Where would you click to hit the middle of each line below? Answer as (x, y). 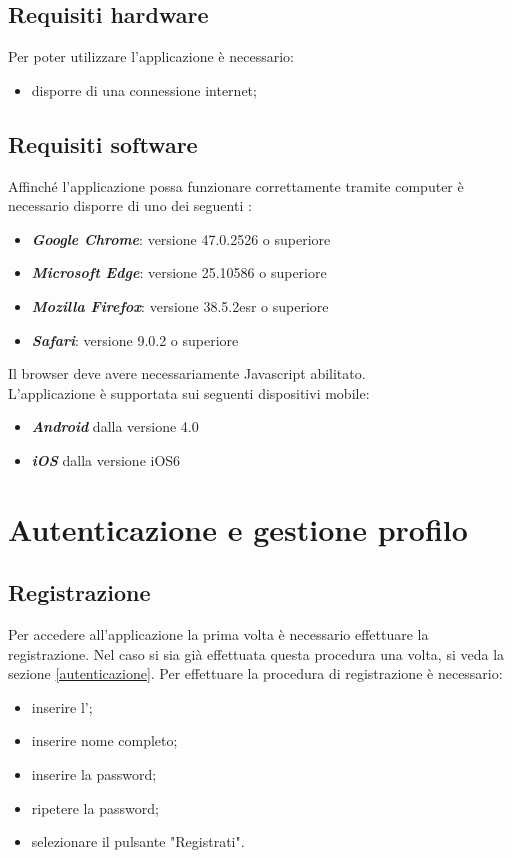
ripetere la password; (95, 807)
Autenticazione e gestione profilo (238, 528)
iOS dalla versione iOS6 (106, 459)
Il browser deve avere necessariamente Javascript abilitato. (187, 373)
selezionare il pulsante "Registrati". (138, 841)
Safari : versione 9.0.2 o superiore (135, 339)
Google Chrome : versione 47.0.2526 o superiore (181, 238)
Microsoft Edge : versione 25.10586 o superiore (179, 272)
